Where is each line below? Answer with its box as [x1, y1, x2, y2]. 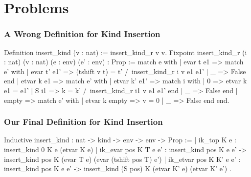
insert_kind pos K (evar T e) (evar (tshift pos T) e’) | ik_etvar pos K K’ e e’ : [4, 154, 241, 164]
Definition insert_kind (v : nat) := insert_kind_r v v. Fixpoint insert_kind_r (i [4, 47, 247, 57]
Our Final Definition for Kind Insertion [4, 116, 163, 128]
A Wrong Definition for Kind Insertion [4, 28, 160, 40]
